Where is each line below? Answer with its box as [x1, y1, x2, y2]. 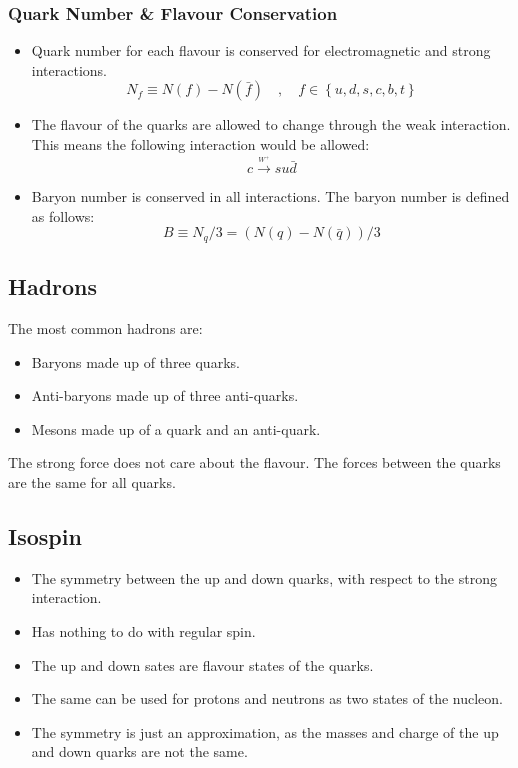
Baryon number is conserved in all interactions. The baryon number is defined [31, 186, 510, 207]
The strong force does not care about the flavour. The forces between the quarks [8, 452, 501, 473]
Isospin [8, 521, 82, 551]
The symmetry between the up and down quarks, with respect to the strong [31, 567, 497, 588]
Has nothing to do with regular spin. [31, 621, 256, 641]
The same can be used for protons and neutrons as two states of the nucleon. [31, 688, 503, 709]
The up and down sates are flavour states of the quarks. [31, 654, 374, 675]
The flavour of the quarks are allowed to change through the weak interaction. [31, 114, 511, 135]
